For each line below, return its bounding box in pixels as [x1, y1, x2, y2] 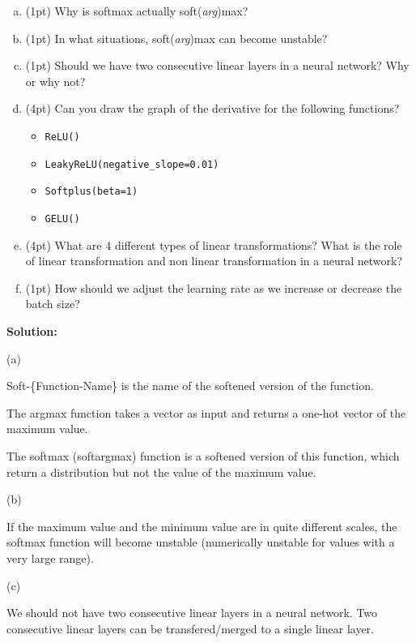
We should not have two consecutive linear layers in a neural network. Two [6, 604, 378, 621]
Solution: [6, 322, 57, 339]
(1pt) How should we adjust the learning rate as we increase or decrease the [25, 279, 402, 296]
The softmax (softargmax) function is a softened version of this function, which [6, 447, 400, 464]
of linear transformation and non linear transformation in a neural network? [25, 252, 403, 269]
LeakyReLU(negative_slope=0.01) [45, 158, 219, 170]
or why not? [25, 72, 86, 89]
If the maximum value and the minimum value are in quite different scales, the [6, 517, 397, 534]
